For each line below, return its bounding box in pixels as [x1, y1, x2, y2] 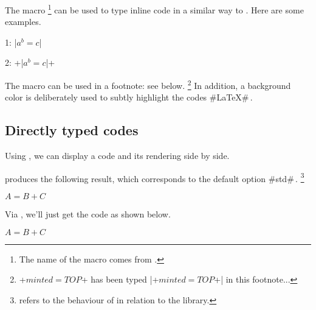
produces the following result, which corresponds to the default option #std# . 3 [5, 170, 304, 185]
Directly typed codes [5, 121, 139, 139]
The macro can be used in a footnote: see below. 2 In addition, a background [5, 77, 291, 91]
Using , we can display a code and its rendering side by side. [5, 149, 230, 162]
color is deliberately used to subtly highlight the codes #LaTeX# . [5, 91, 253, 104]
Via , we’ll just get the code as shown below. [5, 207, 171, 220]
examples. [5, 15, 41, 28]
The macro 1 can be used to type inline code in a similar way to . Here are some [5, 2, 304, 16]
